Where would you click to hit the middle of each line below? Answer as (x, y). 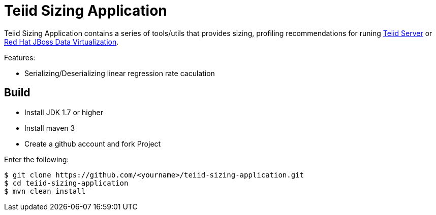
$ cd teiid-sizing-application (66, 183)
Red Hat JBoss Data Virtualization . (61, 42)
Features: (20, 57)
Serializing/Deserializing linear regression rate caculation (120, 73)
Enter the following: (37, 159)
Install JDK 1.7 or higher (64, 112)
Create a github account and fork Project (93, 144)
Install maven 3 (50, 128)
